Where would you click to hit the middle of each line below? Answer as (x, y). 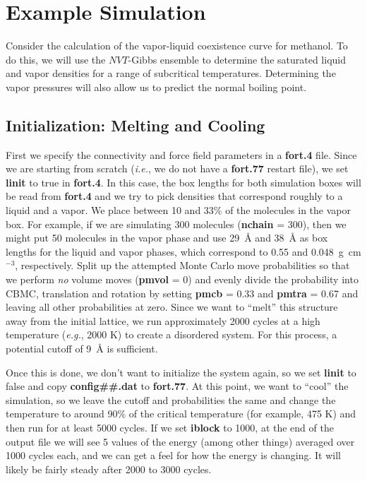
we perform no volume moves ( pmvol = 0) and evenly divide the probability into (182, 279)
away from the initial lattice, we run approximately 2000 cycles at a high (163, 320)
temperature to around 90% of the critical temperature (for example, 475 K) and (181, 414)
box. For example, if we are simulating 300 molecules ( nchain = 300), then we (176, 224)
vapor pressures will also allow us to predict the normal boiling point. (156, 87)
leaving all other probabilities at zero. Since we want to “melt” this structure (172, 307)
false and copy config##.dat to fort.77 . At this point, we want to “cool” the (177, 386)
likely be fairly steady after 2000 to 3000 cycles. (109, 469)
